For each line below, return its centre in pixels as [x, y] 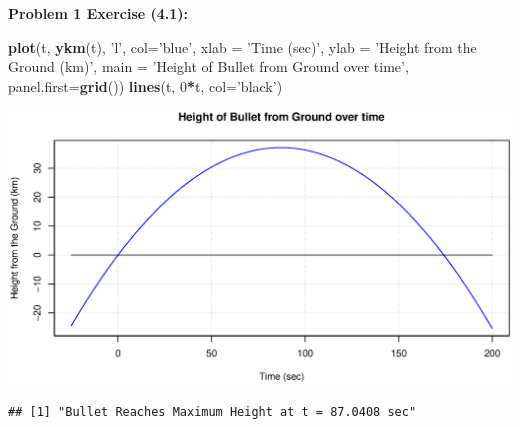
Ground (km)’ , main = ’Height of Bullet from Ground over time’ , [208, 66]
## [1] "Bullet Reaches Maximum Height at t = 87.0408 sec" [212, 412]
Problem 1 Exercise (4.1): [98, 13]
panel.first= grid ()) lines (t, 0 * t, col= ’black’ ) [145, 85]
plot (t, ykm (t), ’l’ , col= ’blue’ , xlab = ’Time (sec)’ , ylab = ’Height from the [242, 46]
